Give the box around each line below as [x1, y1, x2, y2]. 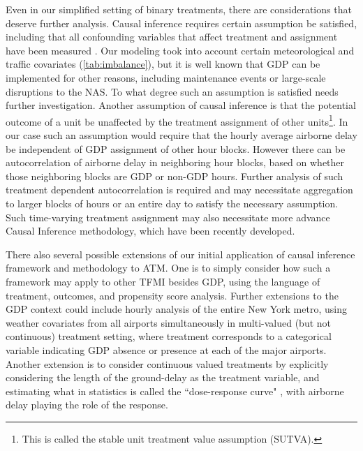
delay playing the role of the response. [6, 397, 168, 412]
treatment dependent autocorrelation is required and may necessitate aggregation [6, 182, 353, 197]
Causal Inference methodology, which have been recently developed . [6, 223, 295, 238]
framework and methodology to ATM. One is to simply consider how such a [6, 260, 331, 275]
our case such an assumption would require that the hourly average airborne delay [6, 128, 357, 142]
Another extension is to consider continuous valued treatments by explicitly [6, 356, 329, 371]
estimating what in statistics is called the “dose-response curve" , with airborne [6, 383, 344, 398]
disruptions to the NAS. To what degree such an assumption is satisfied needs [6, 84, 339, 98]
